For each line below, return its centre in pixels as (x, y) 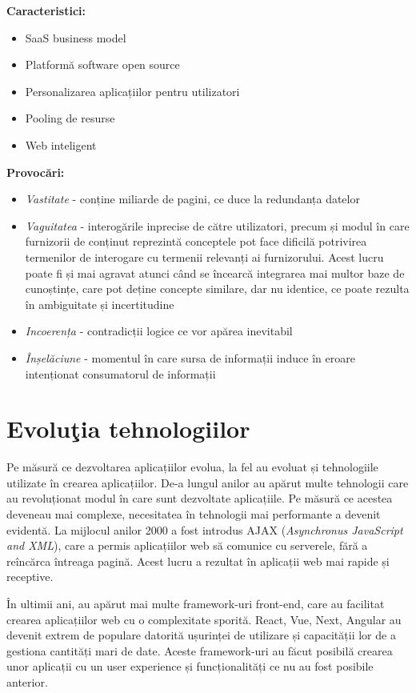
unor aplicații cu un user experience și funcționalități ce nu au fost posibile (190, 666)
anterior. (27, 681)
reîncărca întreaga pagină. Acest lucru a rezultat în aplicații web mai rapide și (198, 561)
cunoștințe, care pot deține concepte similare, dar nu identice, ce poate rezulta (217, 288)
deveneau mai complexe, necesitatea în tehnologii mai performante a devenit (194, 514)
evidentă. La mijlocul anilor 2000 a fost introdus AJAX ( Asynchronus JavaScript (205, 529)
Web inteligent (61, 144)
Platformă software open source (102, 64)
